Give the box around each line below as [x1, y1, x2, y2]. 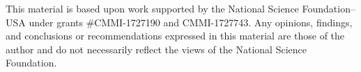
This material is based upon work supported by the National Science [6, 1, 299, 15]
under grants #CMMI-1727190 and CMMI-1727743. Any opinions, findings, [29, 15, 353, 29]
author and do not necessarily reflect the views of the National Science [6, 42, 307, 56]
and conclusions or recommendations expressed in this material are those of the [6, 28, 345, 43]
